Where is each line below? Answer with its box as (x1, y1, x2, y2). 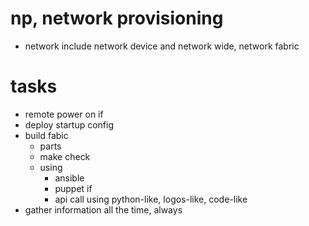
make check (39, 150, 91, 162)
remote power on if (24, 108, 104, 120)
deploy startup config (24, 118, 114, 131)
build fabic (24, 129, 69, 141)
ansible (54, 172, 85, 184)
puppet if (54, 182, 93, 194)
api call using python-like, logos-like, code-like (54, 193, 248, 205)
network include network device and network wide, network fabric (24, 40, 300, 52)
